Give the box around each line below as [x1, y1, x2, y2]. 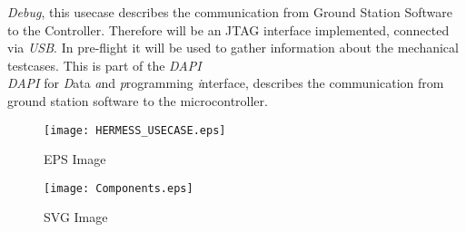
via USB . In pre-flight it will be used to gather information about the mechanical [7, 38, 459, 57]
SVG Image [44, 208, 108, 227]
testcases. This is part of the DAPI [7, 55, 202, 74]
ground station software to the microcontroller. [7, 91, 268, 110]
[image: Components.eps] [44, 181, 193, 195]
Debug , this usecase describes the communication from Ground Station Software [7, 3, 452, 21]
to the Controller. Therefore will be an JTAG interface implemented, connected [7, 20, 450, 39]
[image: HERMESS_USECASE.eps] [44, 123, 226, 137]
